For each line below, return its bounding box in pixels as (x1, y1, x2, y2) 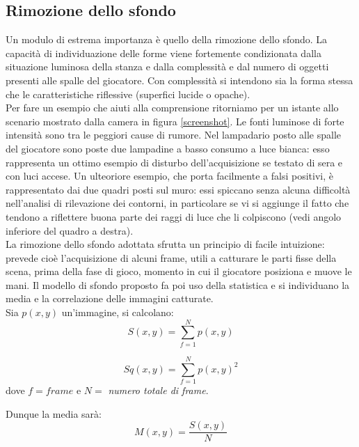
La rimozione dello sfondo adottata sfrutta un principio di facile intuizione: (6, 237, 325, 251)
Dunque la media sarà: (6, 406, 102, 421)
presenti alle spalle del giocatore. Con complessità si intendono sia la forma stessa (6, 72, 353, 87)
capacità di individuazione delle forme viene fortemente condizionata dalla (6, 45, 321, 60)
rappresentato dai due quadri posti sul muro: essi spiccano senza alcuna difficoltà (6, 182, 351, 196)
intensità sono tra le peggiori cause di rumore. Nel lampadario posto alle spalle (6, 127, 342, 142)
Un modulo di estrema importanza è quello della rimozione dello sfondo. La (6, 32, 328, 47)
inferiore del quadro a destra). (6, 223, 134, 237)
